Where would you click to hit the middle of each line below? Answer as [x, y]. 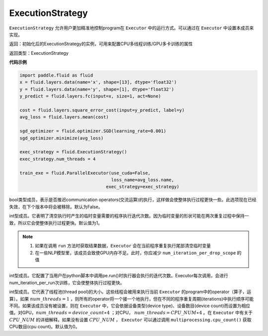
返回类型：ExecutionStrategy [39, 53]
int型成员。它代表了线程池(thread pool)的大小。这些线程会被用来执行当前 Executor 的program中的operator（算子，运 [130, 292]
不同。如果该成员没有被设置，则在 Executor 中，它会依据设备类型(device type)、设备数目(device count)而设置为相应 [130, 306]
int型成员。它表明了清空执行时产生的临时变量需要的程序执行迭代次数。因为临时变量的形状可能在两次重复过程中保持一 [129, 216]
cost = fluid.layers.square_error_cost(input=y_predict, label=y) [102, 110]
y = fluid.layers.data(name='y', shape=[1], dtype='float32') [97, 89]
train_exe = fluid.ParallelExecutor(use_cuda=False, [85, 173]
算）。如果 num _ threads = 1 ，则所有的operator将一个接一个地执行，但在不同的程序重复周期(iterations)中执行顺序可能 [132, 299]
